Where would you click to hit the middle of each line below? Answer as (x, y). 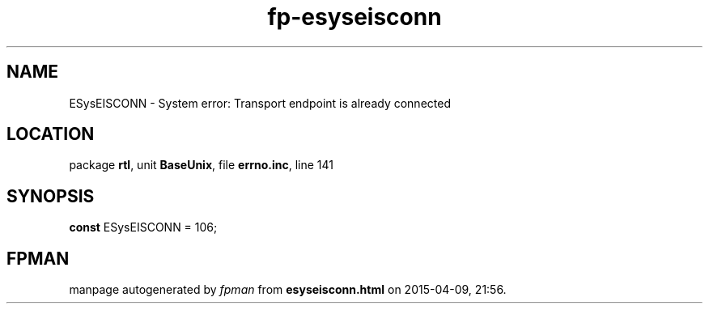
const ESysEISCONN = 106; (143, 227)
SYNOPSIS (51, 196)
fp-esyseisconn (354, 17)
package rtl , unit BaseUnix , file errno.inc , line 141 (202, 165)
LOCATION (51, 134)
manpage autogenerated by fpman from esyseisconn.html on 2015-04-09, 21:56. (288, 290)
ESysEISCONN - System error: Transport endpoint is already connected (260, 103)
